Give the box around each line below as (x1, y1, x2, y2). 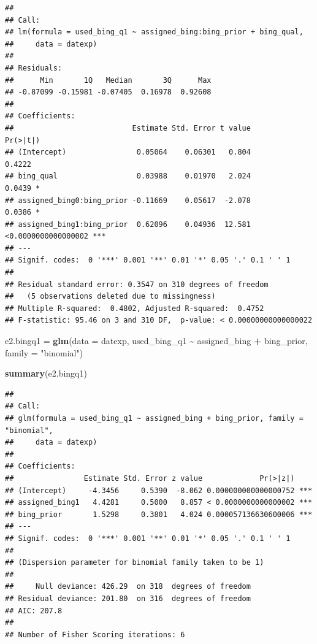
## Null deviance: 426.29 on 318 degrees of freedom (5, 582, 251, 591)
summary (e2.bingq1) (5, 367, 87, 380)
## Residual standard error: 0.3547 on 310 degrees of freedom (5, 280, 269, 289)
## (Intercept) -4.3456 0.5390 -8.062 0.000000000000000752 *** (5, 486, 313, 495)
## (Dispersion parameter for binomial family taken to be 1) (5, 558, 264, 567)
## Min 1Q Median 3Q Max (5, 75, 212, 85)
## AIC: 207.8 (5, 606, 63, 615)
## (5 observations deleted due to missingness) (5, 292, 216, 301)
